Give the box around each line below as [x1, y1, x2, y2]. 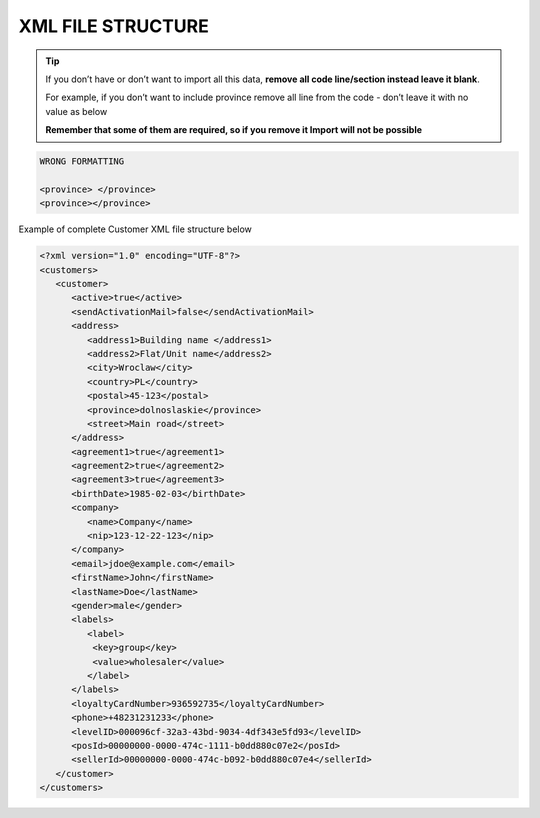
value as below [45, 105, 108, 117]
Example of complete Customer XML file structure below [18, 223, 252, 235]
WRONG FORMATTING [39, 156, 125, 167]
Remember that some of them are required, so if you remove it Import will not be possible [45, 124, 423, 136]
